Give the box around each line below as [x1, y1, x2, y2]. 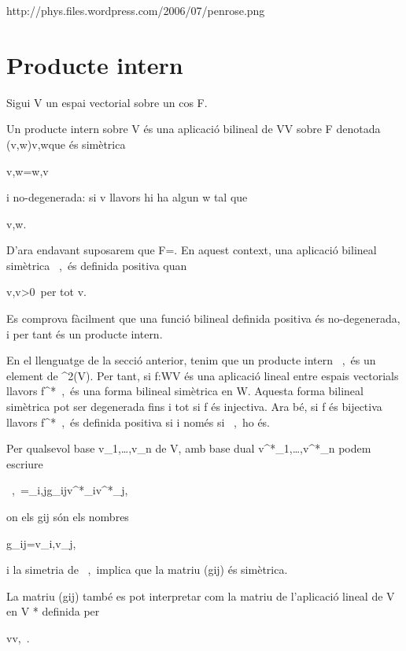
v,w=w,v [6, 162, 49, 179]
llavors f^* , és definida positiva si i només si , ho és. [6, 413, 271, 430]
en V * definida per [6, 603, 100, 620]
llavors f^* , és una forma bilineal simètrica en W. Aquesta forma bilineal [6, 383, 364, 399]
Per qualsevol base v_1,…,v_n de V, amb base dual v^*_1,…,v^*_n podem [6, 440, 371, 457]
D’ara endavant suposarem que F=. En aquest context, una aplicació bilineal [6, 242, 377, 258]
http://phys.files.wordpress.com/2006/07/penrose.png [6, 2, 265, 18]
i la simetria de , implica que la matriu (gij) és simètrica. [6, 561, 288, 578]
